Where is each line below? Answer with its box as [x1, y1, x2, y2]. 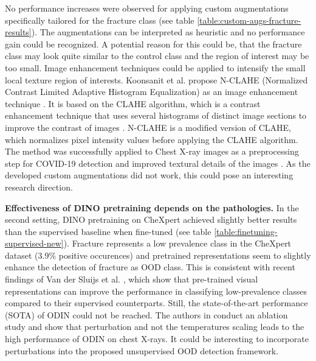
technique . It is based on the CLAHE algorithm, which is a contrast [5, 97, 261, 110]
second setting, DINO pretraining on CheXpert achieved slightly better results [5, 213, 297, 226]
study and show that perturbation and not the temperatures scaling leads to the [5, 320, 304, 333]
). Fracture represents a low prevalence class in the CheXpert [63, 237, 292, 250]
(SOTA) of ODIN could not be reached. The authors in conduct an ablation [5, 308, 288, 321]
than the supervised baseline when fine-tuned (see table [5, 225, 211, 237]
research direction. [5, 180, 73, 193]
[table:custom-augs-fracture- [197, 13, 301, 26]
